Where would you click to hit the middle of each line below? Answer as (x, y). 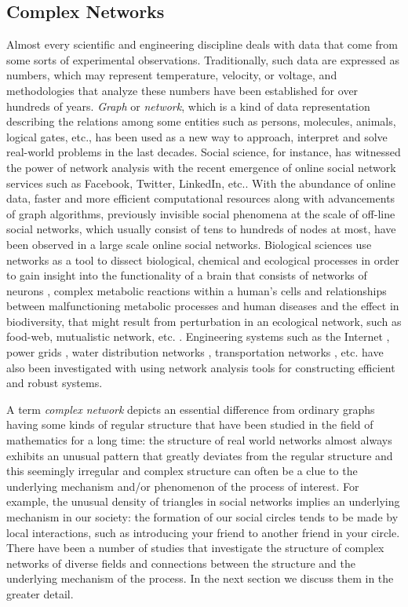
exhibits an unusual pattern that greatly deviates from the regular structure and (200, 455)
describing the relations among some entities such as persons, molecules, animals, (201, 121)
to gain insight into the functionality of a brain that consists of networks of (187, 275)
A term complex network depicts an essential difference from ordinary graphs (191, 409)
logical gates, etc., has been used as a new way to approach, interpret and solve (197, 136)
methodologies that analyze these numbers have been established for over (182, 90)
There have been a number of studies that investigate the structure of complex (195, 548)
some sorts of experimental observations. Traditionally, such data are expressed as (203, 59)
